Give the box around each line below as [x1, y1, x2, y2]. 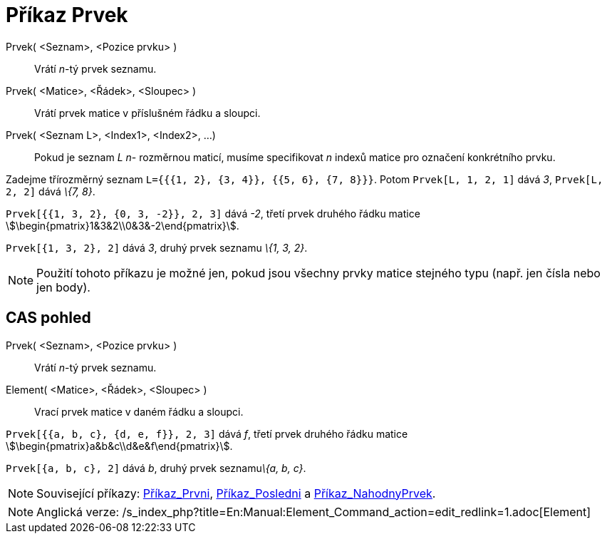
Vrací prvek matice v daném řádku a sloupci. [34, 405, 244, 418]
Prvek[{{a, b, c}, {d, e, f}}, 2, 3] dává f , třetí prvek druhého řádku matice [6, 427, 408, 440]
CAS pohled [6, 309, 91, 327]
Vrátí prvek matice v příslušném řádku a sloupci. [34, 106, 261, 119]
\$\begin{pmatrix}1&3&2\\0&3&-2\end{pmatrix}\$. [6, 219, 239, 232]
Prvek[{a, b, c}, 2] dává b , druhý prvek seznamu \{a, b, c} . [6, 461, 306, 474]
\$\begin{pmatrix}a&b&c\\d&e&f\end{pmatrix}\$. [6, 439, 233, 452]
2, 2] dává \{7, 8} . [6, 185, 95, 197]
